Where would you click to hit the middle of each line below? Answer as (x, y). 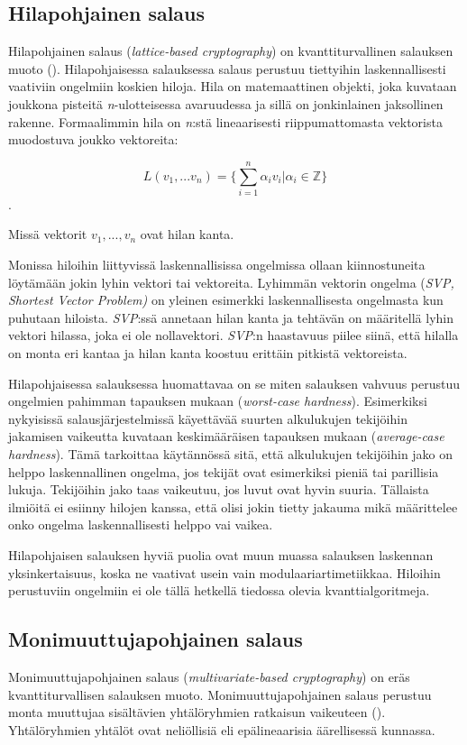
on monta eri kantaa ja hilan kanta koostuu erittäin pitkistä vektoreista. (208, 353)
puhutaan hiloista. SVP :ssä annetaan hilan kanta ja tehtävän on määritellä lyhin (231, 317)
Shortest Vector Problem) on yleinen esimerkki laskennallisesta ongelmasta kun (226, 300)
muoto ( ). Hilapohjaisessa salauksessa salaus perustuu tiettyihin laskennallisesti (227, 68)
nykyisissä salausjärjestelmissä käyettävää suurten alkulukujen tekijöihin (208, 418)
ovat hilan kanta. (187, 234)
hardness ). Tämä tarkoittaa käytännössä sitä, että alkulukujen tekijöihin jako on (231, 454)
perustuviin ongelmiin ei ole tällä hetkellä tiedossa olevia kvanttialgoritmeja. (219, 590)
